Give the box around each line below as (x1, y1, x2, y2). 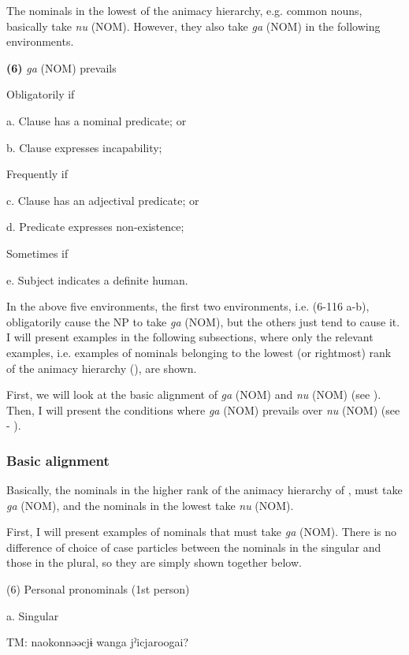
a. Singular (6, 607, 59, 623)
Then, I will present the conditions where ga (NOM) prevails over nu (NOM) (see (6, 401, 400, 418)
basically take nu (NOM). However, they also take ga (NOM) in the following (6, 17, 381, 34)
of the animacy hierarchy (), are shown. (6, 359, 197, 376)
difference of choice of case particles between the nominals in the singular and (6, 538, 381, 555)
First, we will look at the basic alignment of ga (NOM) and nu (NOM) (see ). (6, 386, 381, 403)
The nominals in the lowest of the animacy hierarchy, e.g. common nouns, (6, 2, 363, 18)
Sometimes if (6, 244, 69, 261)
